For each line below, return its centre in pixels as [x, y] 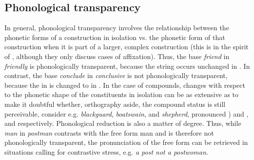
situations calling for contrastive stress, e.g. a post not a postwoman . [106, 151]
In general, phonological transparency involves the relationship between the [117, 28]
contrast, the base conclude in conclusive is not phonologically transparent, [116, 75]
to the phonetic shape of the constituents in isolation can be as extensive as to [122, 94]
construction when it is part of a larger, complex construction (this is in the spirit [127, 47]
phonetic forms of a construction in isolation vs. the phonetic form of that [115, 37]
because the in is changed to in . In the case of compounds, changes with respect [125, 85]
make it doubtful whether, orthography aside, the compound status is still [115, 104]
